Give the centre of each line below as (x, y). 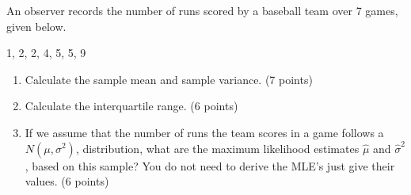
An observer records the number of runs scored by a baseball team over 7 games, (202, 10)
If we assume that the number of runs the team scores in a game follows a (204, 132)
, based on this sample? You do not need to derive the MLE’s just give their (210, 165)
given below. (36, 26)
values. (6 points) (67, 181)
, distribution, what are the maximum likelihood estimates (217, 148)
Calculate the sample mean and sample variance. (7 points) (169, 79)
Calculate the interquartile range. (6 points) (131, 106)
